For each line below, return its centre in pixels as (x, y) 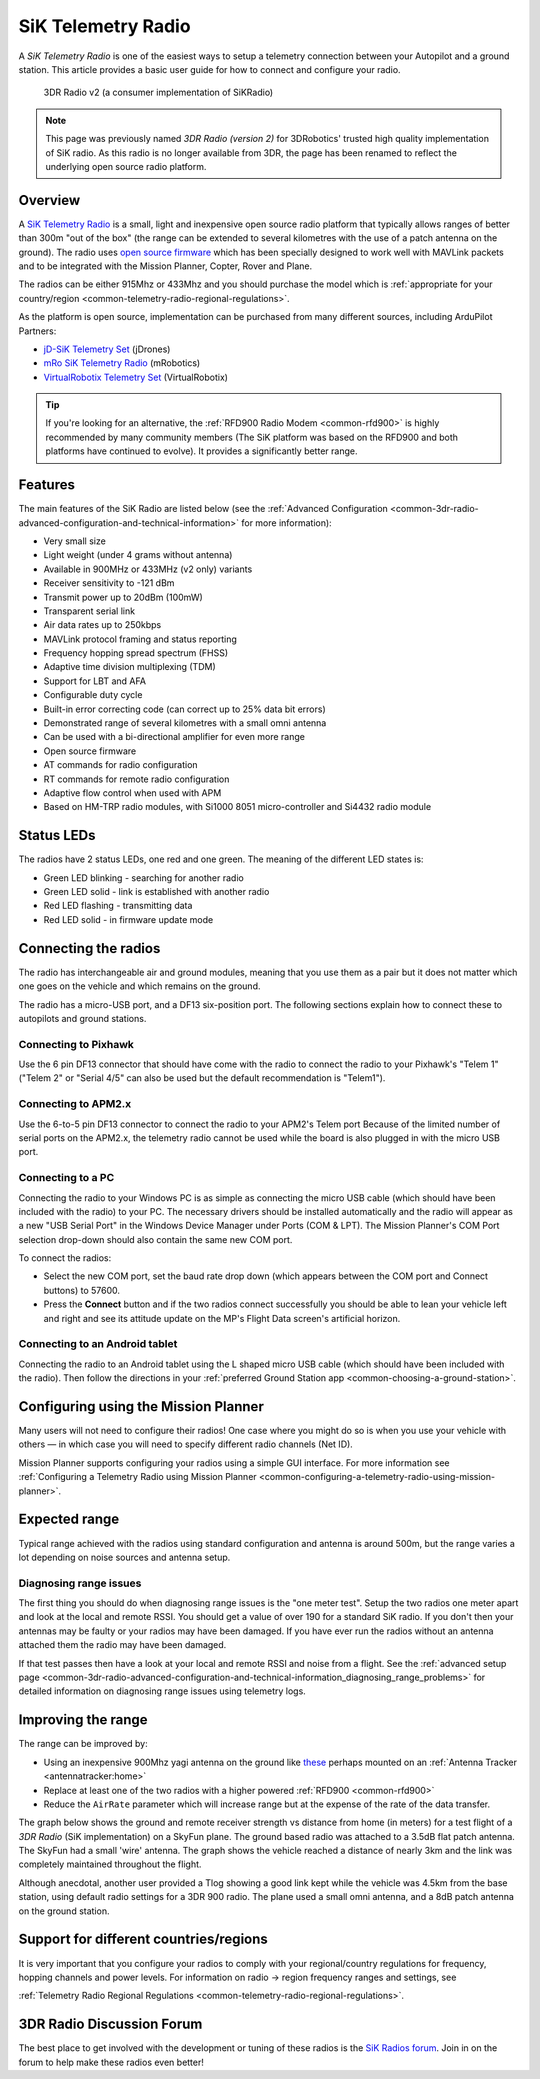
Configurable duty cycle (93, 695)
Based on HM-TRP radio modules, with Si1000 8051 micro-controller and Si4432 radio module (237, 807)
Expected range (69, 1519)
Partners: (37, 331)
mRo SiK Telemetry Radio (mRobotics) (122, 363)
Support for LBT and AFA (95, 681)
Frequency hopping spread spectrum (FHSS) (136, 653)
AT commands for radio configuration (121, 765)
